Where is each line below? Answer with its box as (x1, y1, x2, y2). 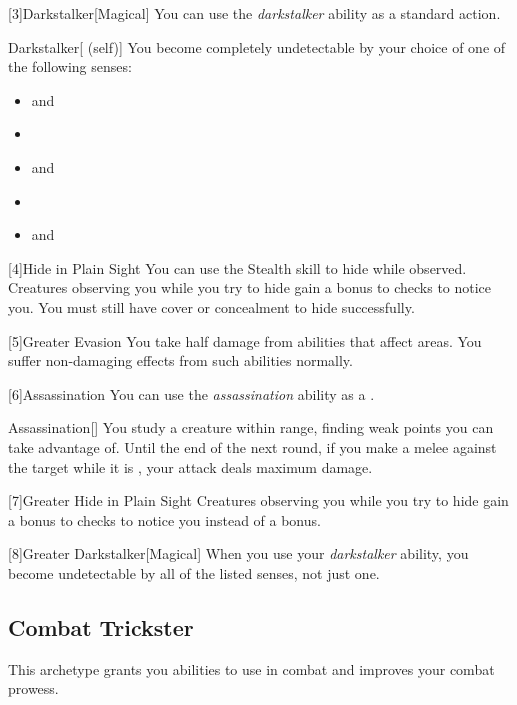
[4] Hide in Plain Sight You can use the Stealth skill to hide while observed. (8, 257, 467, 278)
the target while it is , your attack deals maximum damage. (8, 456, 373, 477)
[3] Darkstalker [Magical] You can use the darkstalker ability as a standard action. (8, 3, 501, 23)
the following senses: (8, 56, 132, 77)
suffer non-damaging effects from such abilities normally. (8, 350, 353, 371)
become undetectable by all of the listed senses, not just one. (8, 562, 380, 583)
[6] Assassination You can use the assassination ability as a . (8, 383, 375, 404)
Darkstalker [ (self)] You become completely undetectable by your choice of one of (8, 36, 506, 57)
